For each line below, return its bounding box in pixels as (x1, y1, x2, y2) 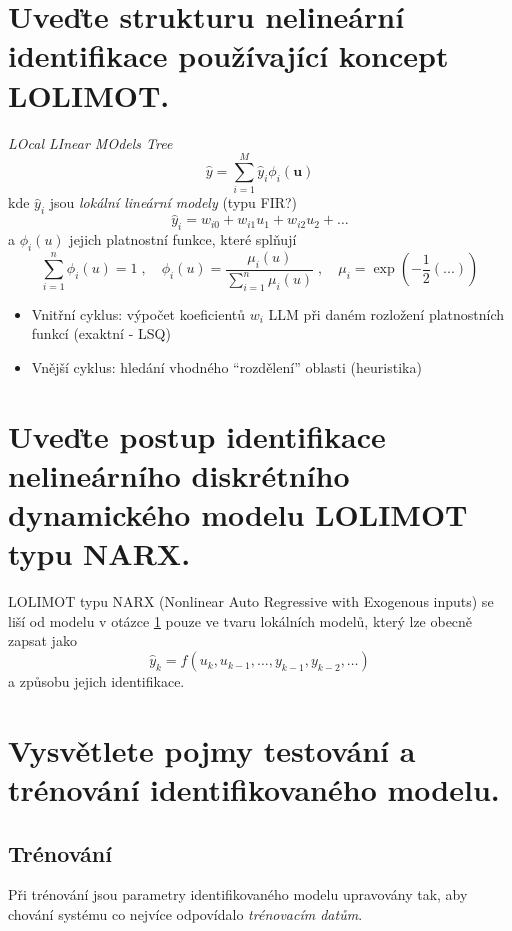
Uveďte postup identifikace (8, 415, 386, 456)
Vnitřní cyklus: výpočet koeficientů (31, 303, 246, 324)
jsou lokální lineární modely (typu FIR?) (49, 192, 298, 213)
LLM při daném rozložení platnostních (268, 303, 505, 324)
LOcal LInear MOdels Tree (8, 132, 173, 153)
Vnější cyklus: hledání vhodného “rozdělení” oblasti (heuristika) (31, 356, 422, 377)
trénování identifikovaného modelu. (8, 769, 500, 810)
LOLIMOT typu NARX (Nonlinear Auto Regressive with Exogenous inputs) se (8, 591, 494, 612)
